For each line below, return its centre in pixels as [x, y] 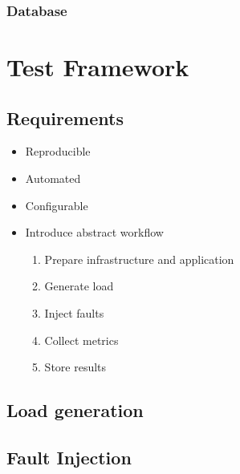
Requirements [65, 117]
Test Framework [98, 67]
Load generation [75, 410]
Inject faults [74, 312]
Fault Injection [69, 457]
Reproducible [58, 151]
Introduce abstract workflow [94, 232]
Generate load [79, 286]
